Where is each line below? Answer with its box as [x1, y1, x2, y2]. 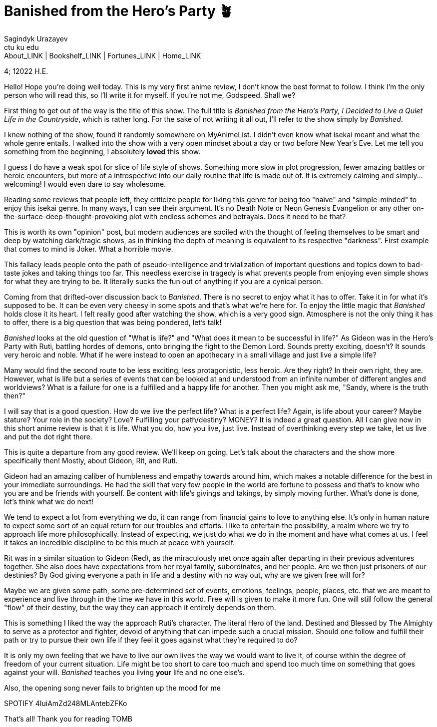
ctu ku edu [4, 42, 39, 51]
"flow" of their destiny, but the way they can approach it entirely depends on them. [4, 603, 276, 612]
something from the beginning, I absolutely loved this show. [4, 147, 201, 156]
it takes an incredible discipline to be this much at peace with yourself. [4, 538, 235, 547]
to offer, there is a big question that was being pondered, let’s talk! [4, 318, 222, 327]
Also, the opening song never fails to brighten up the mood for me [4, 683, 221, 692]
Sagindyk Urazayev [4, 34, 68, 43]
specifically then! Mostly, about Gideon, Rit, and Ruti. [4, 456, 178, 465]
